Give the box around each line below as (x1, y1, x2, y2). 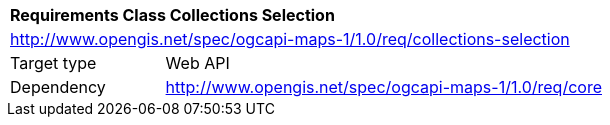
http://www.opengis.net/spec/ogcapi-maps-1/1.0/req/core (165, 77, 602, 97)
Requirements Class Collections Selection (10, 5, 335, 25)
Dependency (10, 77, 106, 97)
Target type (10, 53, 97, 73)
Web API (165, 53, 230, 73)
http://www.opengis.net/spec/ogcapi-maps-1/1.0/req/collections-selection (10, 29, 570, 49)
